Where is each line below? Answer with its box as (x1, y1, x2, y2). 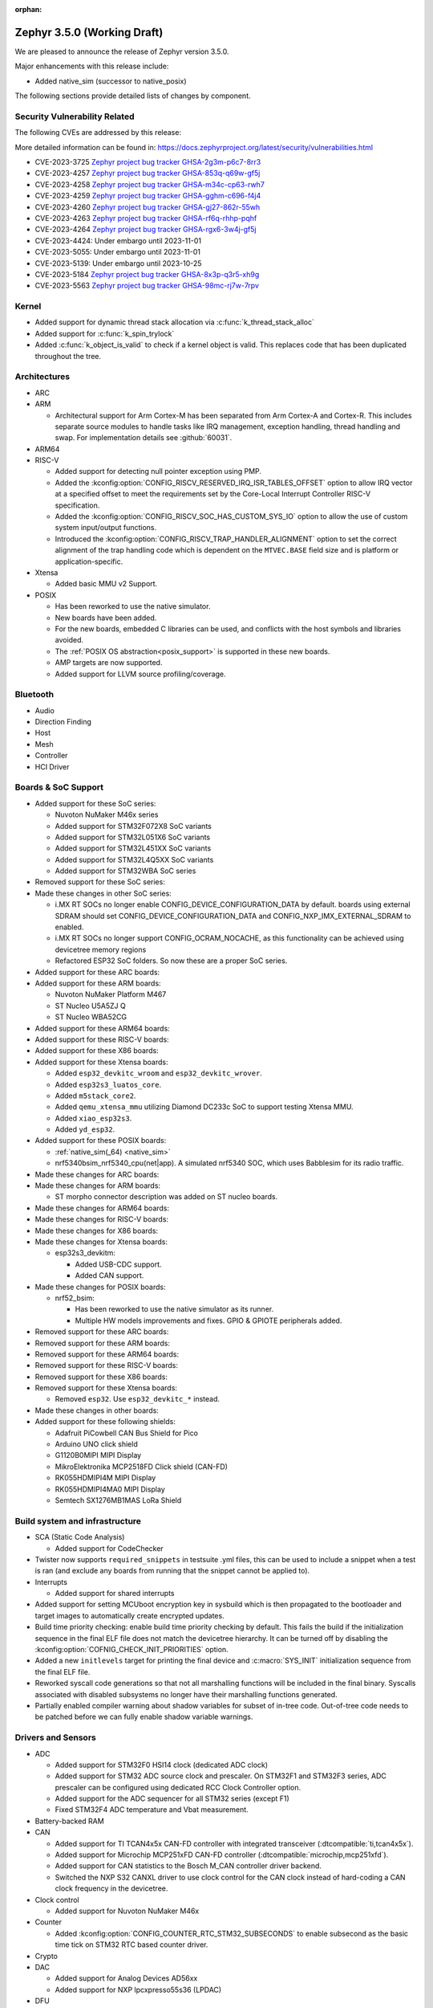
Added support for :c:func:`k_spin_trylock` (34, 329, 175, 338)
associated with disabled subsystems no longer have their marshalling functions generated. (34, 1689, 338, 1699)
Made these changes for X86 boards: (34, 1226, 159, 1235)
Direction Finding (34, 717, 92, 727)
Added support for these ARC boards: (34, 967, 160, 977)
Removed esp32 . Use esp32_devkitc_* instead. (55, 1394, 221, 1404)
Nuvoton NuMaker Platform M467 (55, 990, 167, 999)
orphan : (14, 5, 42, 14)
